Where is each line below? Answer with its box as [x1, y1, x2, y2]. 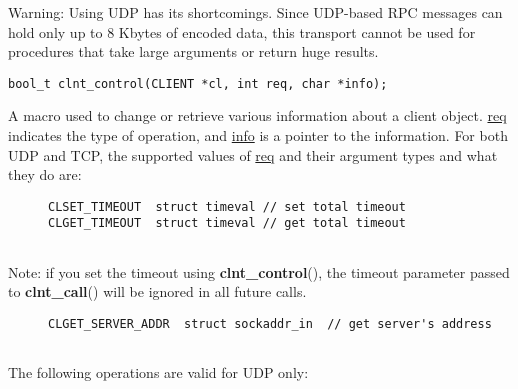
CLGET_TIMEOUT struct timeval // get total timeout [48, 216, 406, 231]
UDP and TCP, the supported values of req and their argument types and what [8, 144, 498, 165]
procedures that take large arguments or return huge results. [8, 41, 379, 62]
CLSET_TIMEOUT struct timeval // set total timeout [48, 199, 406, 214]
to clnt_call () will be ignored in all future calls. [8, 281, 307, 302]
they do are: [8, 164, 82, 185]
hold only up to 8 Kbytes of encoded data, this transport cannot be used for [8, 21, 476, 42]
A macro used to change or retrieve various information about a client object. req [8, 105, 507, 126]
